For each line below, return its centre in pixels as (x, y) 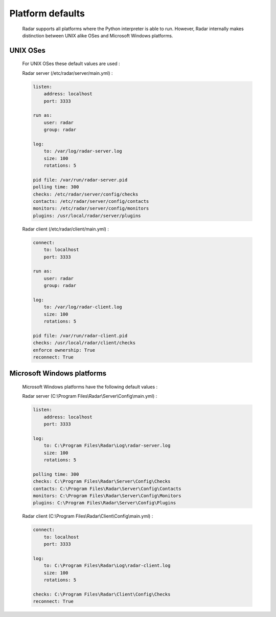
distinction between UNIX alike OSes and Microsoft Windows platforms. (98, 35)
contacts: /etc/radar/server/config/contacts (91, 201)
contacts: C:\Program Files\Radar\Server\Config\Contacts (107, 488)
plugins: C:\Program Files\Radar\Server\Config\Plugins (105, 503)
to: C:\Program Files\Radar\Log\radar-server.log (107, 446)
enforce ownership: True (64, 350)
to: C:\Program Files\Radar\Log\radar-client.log (107, 566)
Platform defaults (47, 13)
